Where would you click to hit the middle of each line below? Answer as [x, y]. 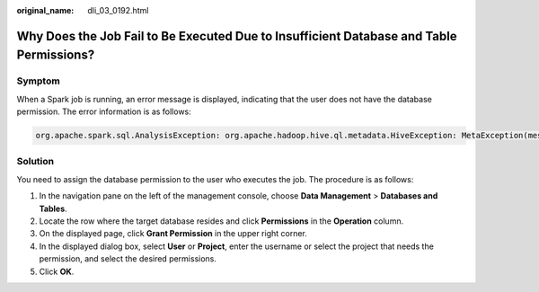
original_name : [45, 10]
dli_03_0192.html [118, 10]
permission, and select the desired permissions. [128, 259]
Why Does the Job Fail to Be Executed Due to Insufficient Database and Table [237, 36]
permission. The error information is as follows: [104, 111]
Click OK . [57, 271]
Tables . [53, 208]
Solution [35, 162]
